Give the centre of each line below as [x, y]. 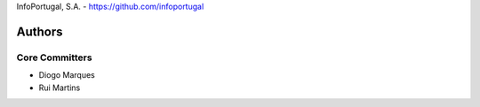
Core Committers [54, 57]
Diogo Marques [67, 75]
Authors [40, 31]
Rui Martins [60, 88]
